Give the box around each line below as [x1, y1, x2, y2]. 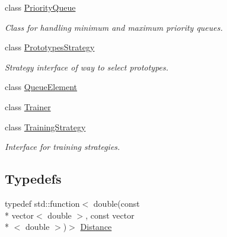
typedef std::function [5, 197, 80, 209]
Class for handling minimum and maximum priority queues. [5, 21, 223, 33]
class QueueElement [5, 81, 78, 93]
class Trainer [5, 100, 51, 113]
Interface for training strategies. [5, 140, 120, 153]
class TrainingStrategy [5, 120, 86, 133]
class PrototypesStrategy [5, 41, 95, 53]
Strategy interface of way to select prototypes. [5, 60, 169, 73]
